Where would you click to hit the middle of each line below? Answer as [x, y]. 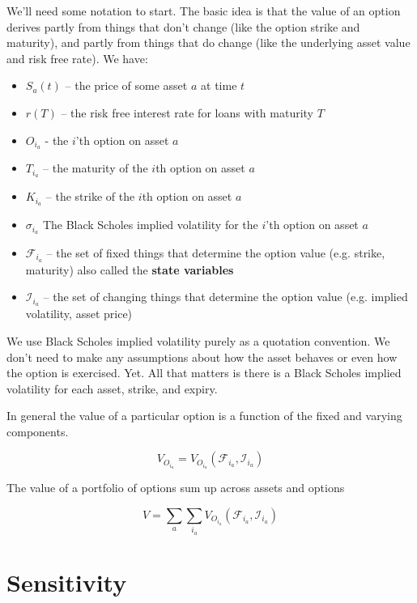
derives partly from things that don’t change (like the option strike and [183, 26]
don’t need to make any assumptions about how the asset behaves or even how [202, 357]
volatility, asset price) [79, 314]
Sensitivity [67, 582]
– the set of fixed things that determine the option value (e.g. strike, [216, 253]
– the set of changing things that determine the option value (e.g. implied [226, 297]
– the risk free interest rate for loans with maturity [187, 112]
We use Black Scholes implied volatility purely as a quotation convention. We [198, 340]
